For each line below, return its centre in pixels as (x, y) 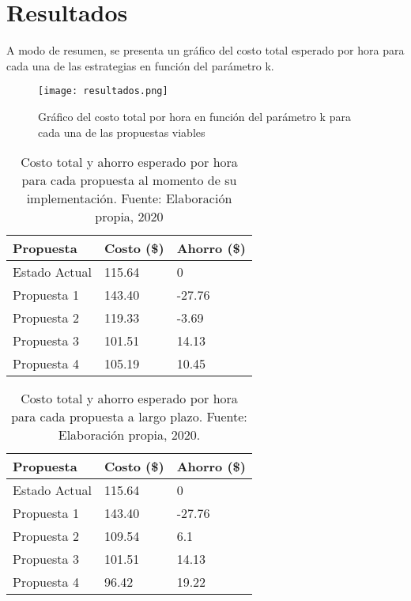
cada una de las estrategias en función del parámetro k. (140, 65)
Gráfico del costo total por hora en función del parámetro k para (194, 116)
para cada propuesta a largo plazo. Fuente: (129, 417)
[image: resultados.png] (103, 91)
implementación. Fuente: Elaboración (129, 198)
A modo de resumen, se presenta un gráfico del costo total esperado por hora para (205, 50)
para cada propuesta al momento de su (129, 180)
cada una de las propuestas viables (122, 132)
